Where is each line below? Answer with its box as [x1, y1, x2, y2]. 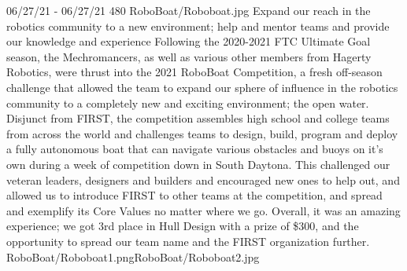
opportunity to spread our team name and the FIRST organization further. [6, 233, 370, 249]
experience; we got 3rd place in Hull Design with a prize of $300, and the [6, 218, 359, 234]
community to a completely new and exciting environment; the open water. [6, 94, 369, 111]
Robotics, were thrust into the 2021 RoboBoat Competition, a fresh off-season [6, 64, 383, 80]
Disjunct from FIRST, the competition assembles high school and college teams [6, 110, 390, 126]
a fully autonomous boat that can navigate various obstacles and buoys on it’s [6, 141, 383, 157]
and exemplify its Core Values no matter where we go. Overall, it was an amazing [6, 202, 401, 218]
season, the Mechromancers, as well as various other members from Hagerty [6, 48, 372, 64]
